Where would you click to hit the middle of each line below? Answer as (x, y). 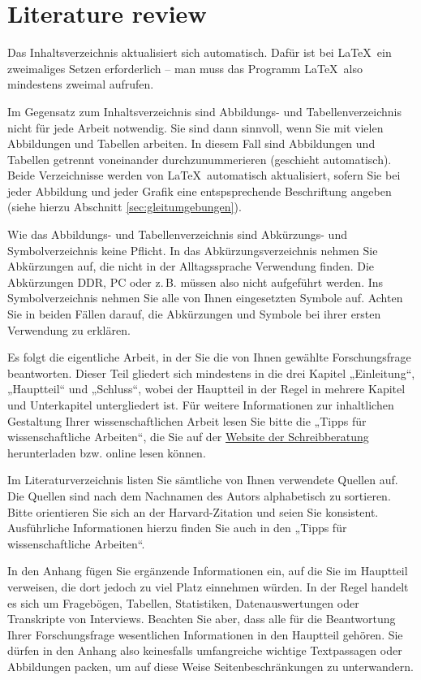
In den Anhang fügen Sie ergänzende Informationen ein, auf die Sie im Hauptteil (208, 571)
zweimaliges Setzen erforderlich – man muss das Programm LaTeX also (185, 68)
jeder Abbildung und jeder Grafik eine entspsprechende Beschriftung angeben (200, 191)
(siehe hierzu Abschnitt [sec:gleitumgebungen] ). (125, 207)
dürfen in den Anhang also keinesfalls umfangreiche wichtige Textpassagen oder (205, 650)
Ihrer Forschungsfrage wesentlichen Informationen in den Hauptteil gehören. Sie (205, 634)
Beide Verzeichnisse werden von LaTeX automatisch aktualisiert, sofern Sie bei (204, 175)
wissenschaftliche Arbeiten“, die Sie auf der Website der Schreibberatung (188, 437)
